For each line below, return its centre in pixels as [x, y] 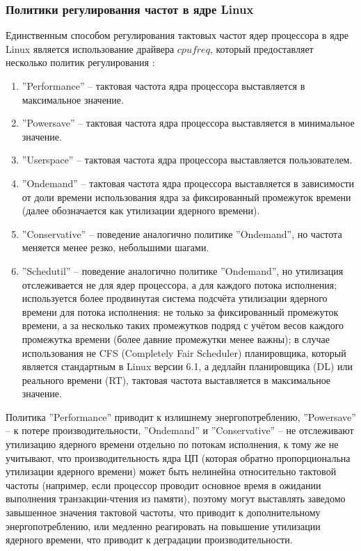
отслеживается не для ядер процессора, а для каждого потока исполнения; [179, 284]
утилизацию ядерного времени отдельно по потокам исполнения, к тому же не [172, 444]
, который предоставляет [262, 48]
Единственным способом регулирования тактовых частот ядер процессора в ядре [177, 35]
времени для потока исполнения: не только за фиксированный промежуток [180, 311]
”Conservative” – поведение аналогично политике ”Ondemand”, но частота [182, 233]
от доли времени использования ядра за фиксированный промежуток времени [186, 197]
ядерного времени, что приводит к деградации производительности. [149, 540]
